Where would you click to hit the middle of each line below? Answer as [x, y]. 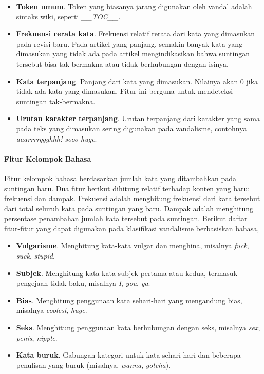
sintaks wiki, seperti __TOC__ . [68, 16]
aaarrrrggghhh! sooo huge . [56, 138]
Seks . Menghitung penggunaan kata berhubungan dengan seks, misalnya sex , [138, 328]
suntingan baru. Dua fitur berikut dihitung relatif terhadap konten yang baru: [127, 188]
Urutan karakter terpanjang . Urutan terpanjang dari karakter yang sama [138, 118]
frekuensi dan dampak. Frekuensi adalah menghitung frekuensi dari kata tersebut [132, 198]
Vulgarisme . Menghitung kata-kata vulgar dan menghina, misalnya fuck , [133, 245]
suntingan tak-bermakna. [56, 101]
